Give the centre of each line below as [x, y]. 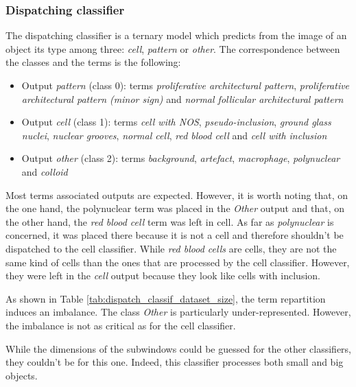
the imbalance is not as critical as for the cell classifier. [121, 325]
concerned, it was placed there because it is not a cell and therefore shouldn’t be [175, 235]
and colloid [45, 171]
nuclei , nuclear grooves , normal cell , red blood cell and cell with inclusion [174, 135]
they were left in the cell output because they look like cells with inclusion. [163, 275]
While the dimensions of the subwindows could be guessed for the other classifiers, [179, 348]
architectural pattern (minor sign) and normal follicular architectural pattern [182, 98]
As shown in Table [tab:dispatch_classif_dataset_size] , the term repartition [166, 298]
